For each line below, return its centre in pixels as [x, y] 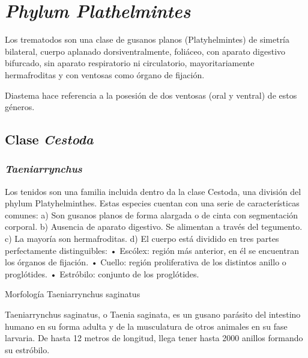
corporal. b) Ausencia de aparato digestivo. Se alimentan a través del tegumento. [154, 227]
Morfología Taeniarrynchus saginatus [73, 294]
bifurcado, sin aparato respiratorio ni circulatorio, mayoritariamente [130, 63]
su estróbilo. [27, 349]
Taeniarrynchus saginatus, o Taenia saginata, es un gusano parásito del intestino [153, 314]
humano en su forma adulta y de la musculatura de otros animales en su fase [146, 326]
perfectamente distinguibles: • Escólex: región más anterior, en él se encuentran [152, 250]
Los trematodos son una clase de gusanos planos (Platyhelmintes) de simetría [147, 39]
